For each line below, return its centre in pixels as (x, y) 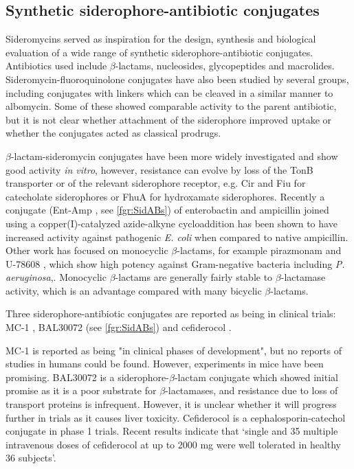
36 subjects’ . (31, 458)
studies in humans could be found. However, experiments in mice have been (165, 364)
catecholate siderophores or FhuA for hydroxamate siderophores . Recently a (165, 196)
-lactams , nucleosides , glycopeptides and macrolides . (225, 66)
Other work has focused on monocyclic (87, 250)
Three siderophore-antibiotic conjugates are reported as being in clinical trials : (171, 313)
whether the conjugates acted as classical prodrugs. (113, 133)
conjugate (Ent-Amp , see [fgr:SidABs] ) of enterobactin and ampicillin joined (167, 210)
